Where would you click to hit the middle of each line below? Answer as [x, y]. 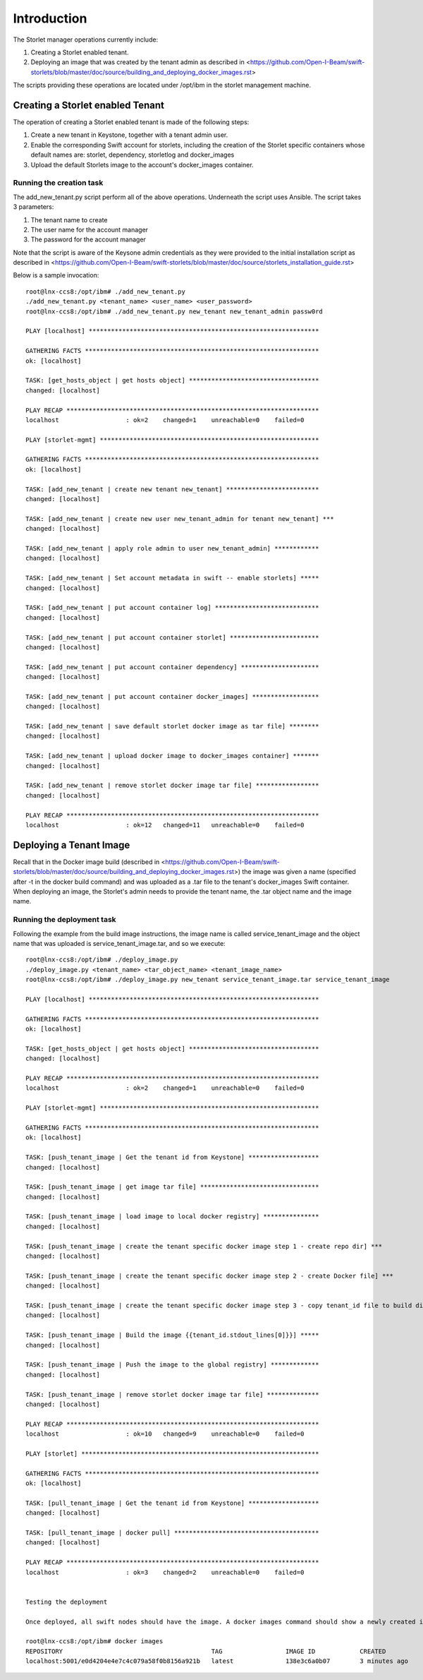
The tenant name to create [69, 220]
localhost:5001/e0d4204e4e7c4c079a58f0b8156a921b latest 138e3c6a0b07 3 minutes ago [217, 1661]
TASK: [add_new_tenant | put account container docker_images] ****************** [172, 696]
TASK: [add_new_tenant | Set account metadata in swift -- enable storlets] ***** [172, 578]
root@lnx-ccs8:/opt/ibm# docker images [94, 1642]
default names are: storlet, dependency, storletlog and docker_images [133, 155]
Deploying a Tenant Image [72, 845]
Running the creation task [58, 183]
